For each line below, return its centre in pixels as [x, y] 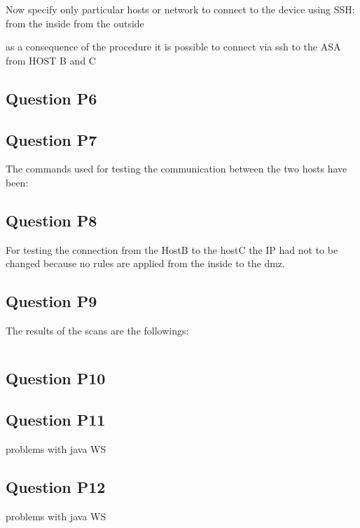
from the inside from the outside [75, 23]
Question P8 [51, 220]
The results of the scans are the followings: [97, 331]
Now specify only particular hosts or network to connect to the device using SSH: [180, 9]
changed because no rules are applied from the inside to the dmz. [145, 263]
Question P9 [51, 301]
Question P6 [51, 98]
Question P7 [51, 139]
